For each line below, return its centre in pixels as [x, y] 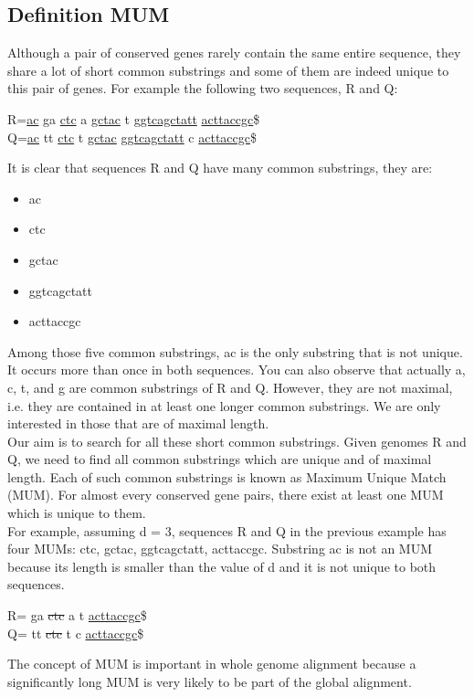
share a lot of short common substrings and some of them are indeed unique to [228, 70]
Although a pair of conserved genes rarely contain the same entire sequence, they [234, 53]
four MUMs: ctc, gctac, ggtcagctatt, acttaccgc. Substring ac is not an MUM [220, 549]
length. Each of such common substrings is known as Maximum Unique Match [227, 476]
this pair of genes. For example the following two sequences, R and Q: [203, 88]
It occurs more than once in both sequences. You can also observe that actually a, [237, 370]
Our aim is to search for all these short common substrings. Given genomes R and [237, 441]
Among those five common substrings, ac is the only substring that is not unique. [235, 351]
